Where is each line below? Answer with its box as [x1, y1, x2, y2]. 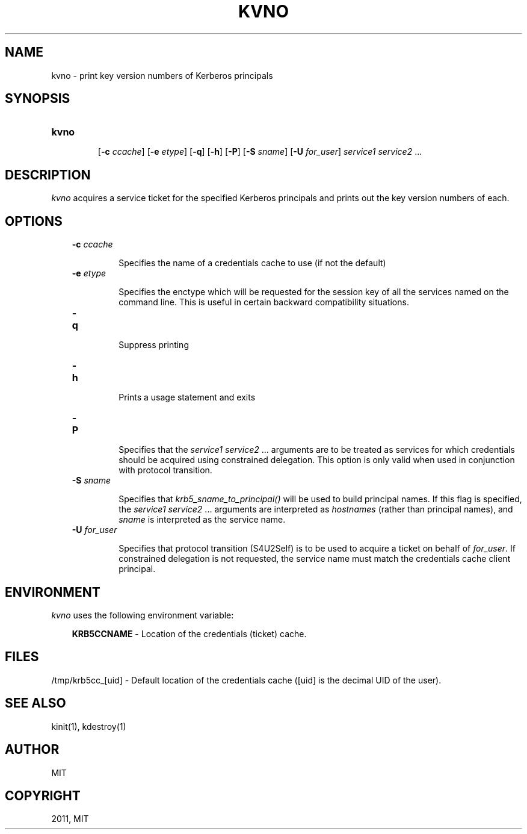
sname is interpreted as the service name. [119, 514, 286, 525]
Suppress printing [119, 340, 189, 350]
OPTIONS [5, 213, 63, 229]
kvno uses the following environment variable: [51, 609, 234, 620]
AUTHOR [5, 742, 60, 758]
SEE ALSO [5, 696, 66, 711]
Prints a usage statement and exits [119, 392, 256, 403]
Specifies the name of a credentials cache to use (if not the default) [119, 258, 386, 269]
